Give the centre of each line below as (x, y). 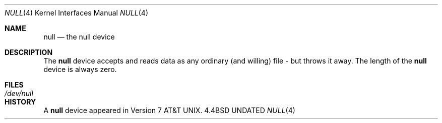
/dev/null (19, 93)
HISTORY (20, 102)
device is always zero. (80, 69)
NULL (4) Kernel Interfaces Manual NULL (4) (77, 13)
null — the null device (79, 37)
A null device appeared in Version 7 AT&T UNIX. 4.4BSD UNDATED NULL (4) (169, 110)
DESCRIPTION (29, 52)
